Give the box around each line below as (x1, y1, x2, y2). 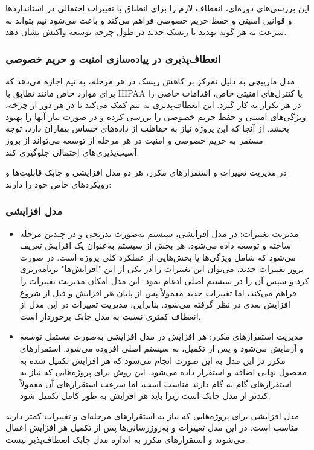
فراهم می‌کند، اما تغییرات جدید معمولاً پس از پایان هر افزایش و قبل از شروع (19, 286, 296, 299)
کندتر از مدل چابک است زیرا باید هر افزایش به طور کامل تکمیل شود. (19, 389, 271, 402)
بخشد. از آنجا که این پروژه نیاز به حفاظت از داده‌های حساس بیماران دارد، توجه (5, 122, 289, 135)
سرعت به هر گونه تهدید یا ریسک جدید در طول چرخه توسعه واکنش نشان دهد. (5, 25, 287, 38)
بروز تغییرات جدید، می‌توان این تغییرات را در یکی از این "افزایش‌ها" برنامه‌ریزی (19, 262, 304, 275)
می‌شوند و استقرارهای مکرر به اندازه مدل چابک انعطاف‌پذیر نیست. (5, 433, 248, 446)
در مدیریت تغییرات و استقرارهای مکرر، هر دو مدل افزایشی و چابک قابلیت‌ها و (5, 166, 287, 179)
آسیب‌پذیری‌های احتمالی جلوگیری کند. (5, 145, 139, 158)
